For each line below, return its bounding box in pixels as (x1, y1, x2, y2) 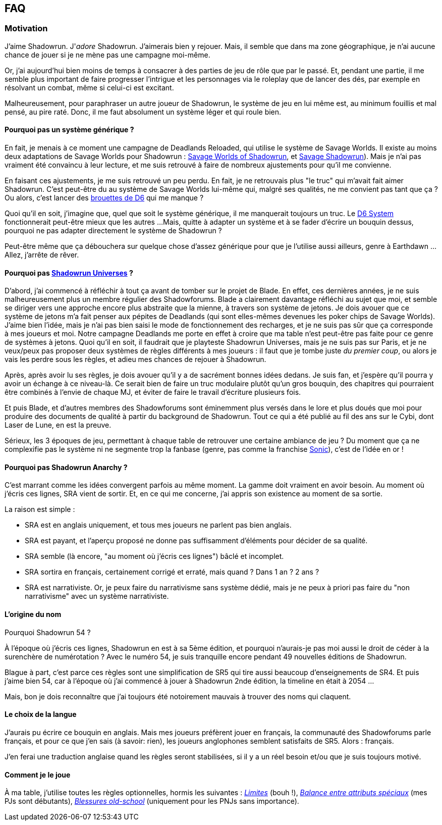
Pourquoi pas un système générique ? (5, 125, 134, 134)
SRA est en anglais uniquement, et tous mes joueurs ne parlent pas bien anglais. (25, 521, 292, 530)
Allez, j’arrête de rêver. (5, 250, 79, 260)
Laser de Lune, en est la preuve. (5, 421, 112, 430)
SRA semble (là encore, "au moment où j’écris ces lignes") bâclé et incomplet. (25, 552, 284, 561)
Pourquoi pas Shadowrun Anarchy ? (5, 462, 128, 472)
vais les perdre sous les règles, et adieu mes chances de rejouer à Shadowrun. (5, 355, 266, 364)
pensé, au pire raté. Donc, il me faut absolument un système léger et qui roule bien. (5, 107, 282, 116)
